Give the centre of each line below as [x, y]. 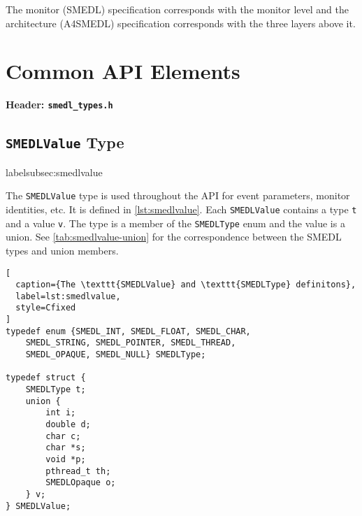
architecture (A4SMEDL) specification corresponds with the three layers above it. [181, 23]
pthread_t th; [78, 471]
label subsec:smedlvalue [54, 172]
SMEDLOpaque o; [81, 483]
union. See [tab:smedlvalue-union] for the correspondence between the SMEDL [174, 237]
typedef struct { [46, 378]
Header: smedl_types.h [59, 105]
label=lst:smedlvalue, [68, 296]
